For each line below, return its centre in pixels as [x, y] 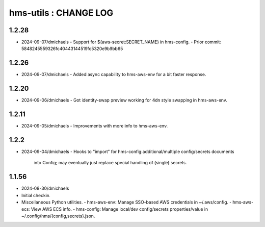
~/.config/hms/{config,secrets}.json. [58, 216]
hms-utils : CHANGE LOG [61, 13]
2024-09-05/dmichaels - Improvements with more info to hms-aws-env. [94, 126]
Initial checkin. [36, 195]
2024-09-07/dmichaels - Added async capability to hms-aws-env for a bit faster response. [114, 75]
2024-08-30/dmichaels [45, 188]
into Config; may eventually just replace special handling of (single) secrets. [110, 163]
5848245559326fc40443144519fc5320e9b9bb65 [72, 49]
